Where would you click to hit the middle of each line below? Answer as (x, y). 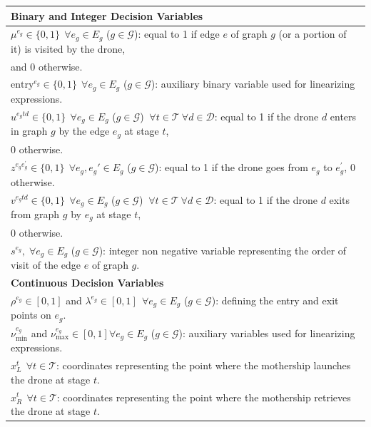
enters (343, 116)
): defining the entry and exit (275, 300)
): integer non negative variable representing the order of (223, 250)
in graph (29, 131)
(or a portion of (312, 34)
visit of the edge (46, 264)
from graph (35, 213)
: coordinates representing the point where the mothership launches (204, 365)
